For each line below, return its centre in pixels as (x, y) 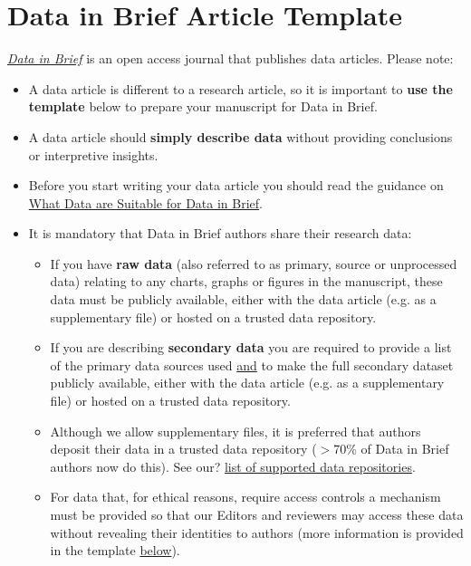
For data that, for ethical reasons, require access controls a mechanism (245, 497)
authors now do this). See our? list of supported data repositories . (233, 466)
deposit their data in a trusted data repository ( (183, 449)
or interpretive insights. (93, 154)
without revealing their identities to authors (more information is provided (257, 532)
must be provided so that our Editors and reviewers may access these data (257, 514)
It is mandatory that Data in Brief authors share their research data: (220, 233)
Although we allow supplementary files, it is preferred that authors (235, 431)
